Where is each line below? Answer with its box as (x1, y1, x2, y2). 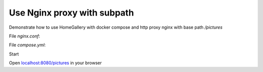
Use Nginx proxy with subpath (9, 7, 134, 18)
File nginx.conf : (9, 33, 40, 39)
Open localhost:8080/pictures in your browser (9, 60, 102, 66)
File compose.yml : (9, 42, 46, 48)
